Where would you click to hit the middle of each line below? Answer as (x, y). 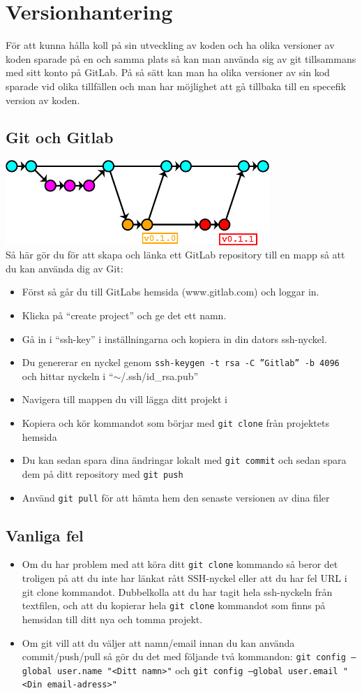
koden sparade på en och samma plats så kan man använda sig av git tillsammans (181, 58)
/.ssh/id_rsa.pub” (160, 375)
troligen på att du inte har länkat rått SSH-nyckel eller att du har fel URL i (184, 578)
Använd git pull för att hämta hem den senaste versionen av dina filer (176, 497)
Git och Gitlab (60, 137)
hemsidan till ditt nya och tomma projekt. (112, 619)
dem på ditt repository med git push (103, 473)
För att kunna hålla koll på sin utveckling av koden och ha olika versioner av (170, 45)
